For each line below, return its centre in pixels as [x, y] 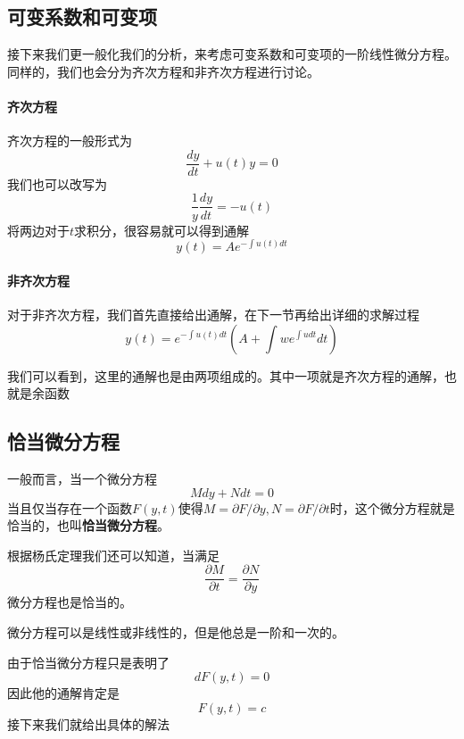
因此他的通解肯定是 [63, 693]
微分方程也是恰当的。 [70, 602]
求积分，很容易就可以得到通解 [162, 230]
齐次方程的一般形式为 [70, 141]
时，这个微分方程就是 [392, 507]
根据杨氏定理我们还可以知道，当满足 [113, 555]
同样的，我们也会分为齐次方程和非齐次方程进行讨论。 [163, 71]
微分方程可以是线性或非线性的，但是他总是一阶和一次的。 [176, 631]
